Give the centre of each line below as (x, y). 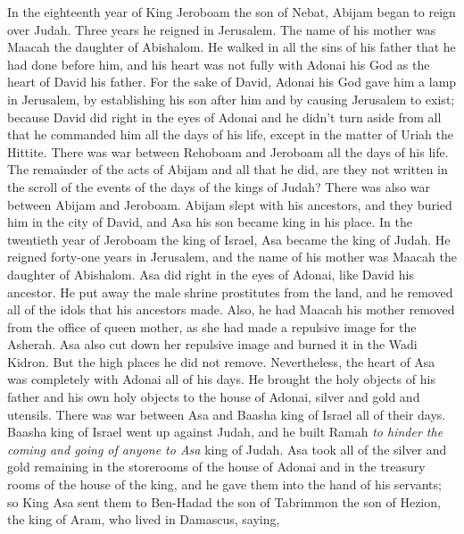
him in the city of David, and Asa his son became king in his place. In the (210, 222)
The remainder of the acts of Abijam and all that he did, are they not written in (228, 169)
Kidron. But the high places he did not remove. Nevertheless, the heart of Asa (221, 361)
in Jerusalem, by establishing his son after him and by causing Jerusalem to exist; (231, 99)
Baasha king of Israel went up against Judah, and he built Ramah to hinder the (225, 432)
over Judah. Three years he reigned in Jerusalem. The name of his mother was (222, 29)
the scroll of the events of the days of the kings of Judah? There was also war (219, 186)
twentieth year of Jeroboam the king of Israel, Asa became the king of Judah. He (229, 239)
